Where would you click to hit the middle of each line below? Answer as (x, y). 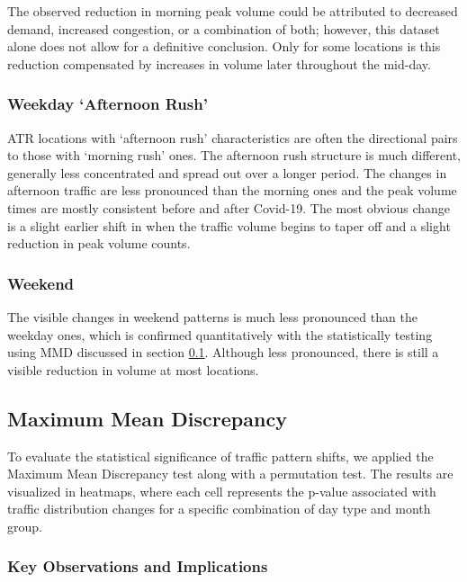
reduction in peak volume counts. (99, 243)
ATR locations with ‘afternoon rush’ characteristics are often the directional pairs (233, 137)
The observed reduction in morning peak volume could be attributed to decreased (233, 11)
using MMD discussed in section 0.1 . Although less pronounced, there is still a (223, 352)
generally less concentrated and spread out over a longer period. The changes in (227, 172)
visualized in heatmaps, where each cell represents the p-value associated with (222, 491)
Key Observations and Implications (138, 566)
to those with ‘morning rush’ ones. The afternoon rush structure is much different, (234, 155)
